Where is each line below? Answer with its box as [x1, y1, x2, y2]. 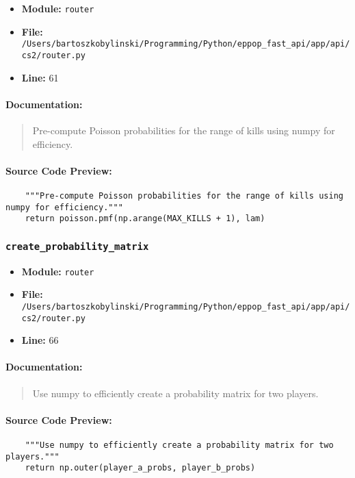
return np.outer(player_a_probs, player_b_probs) [25, 463, 256, 473]
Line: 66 [21, 333, 59, 347]
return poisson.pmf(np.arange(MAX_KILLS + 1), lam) [25, 214, 265, 224]
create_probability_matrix [5, 240, 149, 252]
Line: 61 [21, 70, 59, 84]
